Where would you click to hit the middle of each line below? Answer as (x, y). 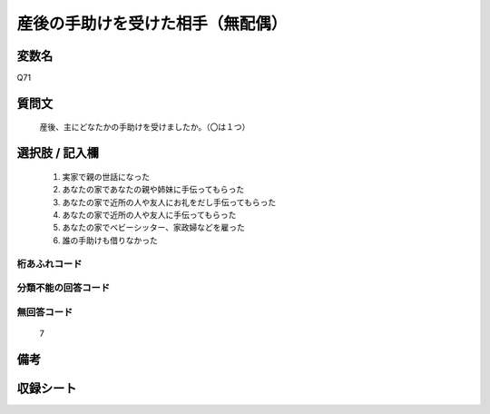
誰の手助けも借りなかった (110, 240)
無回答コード (45, 311)
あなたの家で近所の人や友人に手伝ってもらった (149, 215)
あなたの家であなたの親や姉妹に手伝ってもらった (153, 190)
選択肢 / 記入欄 (58, 153)
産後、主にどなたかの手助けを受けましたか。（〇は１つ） (145, 127)
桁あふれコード (49, 263)
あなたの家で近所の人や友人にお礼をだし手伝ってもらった (169, 202)
